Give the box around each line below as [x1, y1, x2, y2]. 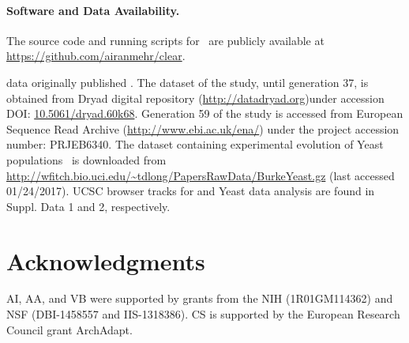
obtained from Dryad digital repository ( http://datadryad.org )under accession [6, 89, 385, 106]
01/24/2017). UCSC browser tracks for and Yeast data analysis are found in [6, 183, 375, 199]
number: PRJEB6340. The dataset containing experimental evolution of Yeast [6, 136, 384, 153]
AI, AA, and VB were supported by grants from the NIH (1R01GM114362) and [6, 290, 393, 307]
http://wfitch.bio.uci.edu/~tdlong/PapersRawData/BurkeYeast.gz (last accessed [6, 167, 395, 183]
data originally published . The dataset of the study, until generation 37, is [6, 73, 369, 90]
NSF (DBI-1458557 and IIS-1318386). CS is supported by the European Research [6, 306, 400, 322]
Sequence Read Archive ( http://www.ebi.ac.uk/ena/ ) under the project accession [6, 120, 400, 137]
